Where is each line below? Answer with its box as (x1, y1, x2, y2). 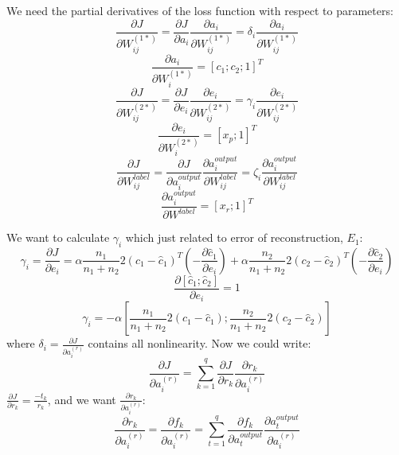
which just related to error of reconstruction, (125, 229, 343, 246)
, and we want (47, 391, 116, 407)
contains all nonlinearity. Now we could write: (88, 335, 311, 352)
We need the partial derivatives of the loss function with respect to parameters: (6, 2, 393, 18)
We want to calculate (6, 229, 110, 246)
